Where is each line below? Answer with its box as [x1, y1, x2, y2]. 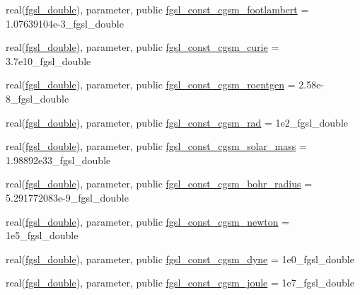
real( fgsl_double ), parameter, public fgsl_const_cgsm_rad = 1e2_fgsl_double [6, 115, 348, 129]
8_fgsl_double [6, 91, 69, 105]
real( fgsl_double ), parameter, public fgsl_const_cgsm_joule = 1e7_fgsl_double [6, 275, 354, 290]
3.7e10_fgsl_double [6, 53, 91, 68]
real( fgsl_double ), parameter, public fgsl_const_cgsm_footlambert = [6, 2, 309, 16]
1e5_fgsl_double [6, 228, 79, 243]
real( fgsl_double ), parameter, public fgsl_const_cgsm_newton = [6, 214, 290, 229]
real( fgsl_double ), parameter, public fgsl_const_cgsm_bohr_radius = [6, 176, 313, 191]
